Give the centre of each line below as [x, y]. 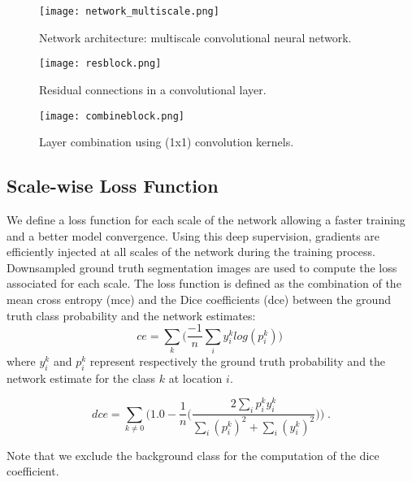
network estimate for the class [81, 378]
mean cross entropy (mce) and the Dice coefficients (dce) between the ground [199, 299]
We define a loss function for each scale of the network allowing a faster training [206, 219]
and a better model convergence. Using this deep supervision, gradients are [193, 235]
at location [195, 378]
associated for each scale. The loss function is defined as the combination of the [204, 283]
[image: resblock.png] [100, 64]
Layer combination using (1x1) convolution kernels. [167, 142]
